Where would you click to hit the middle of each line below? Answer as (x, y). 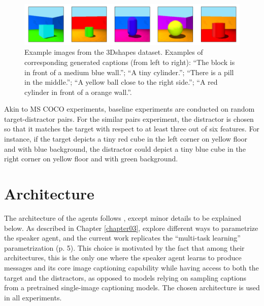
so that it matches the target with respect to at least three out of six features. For (132, 129)
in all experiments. (33, 297)
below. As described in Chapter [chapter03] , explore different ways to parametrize (131, 228)
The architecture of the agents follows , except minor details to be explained (123, 217)
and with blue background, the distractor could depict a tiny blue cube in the (125, 148)
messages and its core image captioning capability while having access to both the (131, 267)
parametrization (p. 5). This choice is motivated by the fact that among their (124, 247)
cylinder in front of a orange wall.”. (78, 92)
